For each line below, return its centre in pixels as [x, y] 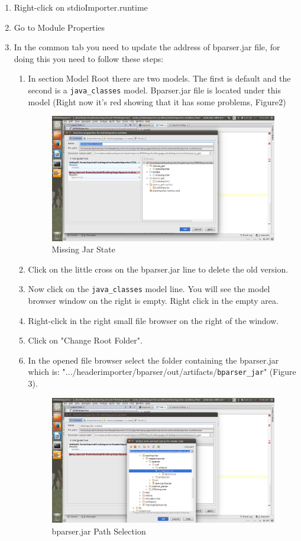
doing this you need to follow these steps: [89, 58]
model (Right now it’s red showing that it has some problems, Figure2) [157, 101]
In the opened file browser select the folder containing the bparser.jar [153, 360]
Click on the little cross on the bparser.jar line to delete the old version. [158, 269]
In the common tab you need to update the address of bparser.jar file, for [147, 47]
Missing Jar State [83, 249]
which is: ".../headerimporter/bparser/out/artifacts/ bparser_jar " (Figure [162, 372]
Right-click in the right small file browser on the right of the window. [153, 320]
